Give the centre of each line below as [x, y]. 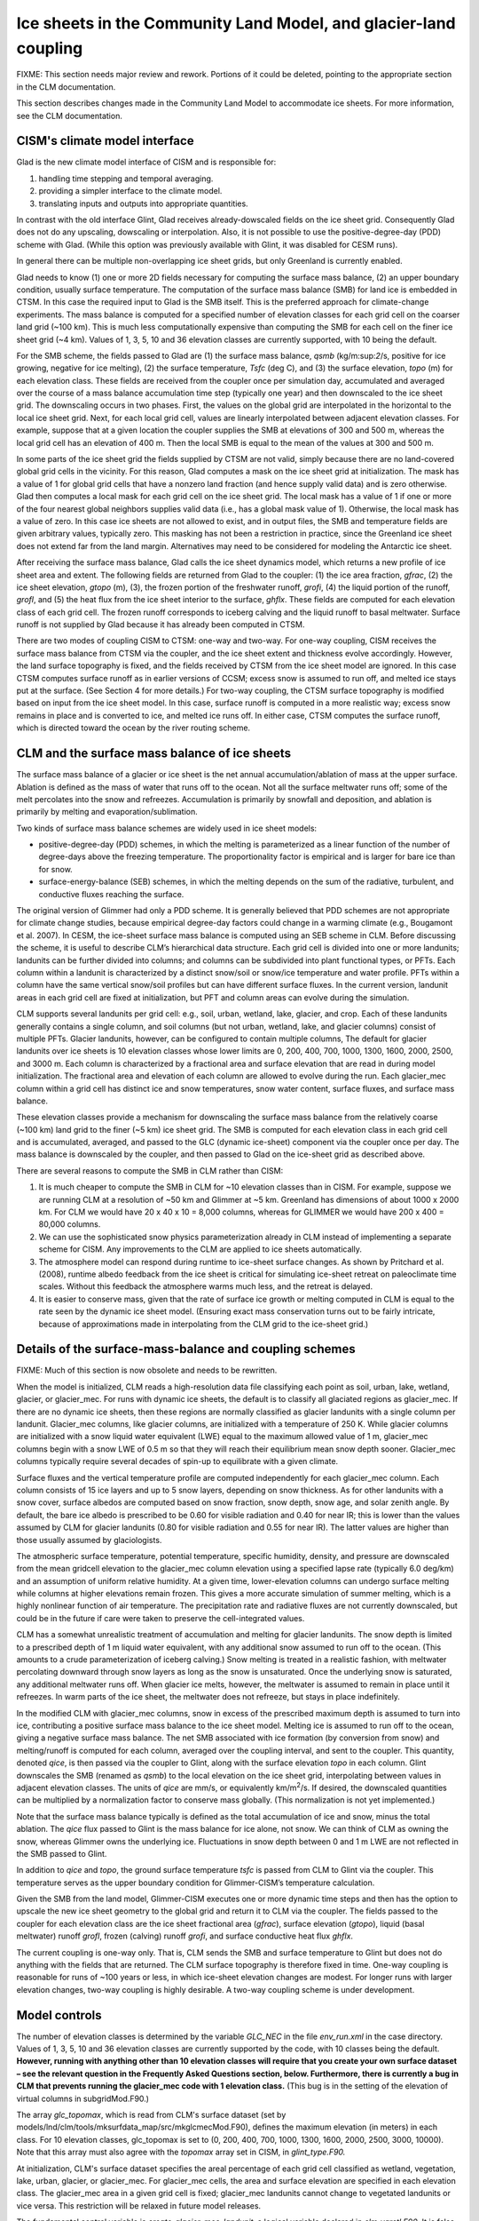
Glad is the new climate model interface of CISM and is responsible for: [146, 162]
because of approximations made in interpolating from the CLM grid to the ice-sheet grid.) [204, 1324]
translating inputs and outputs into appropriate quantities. [143, 203]
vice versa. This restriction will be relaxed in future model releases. [139, 2205]
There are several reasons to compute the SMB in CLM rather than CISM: [150, 1170]
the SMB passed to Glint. [62, 1853]
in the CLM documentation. [66, 87]
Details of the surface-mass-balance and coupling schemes [186, 1349]
